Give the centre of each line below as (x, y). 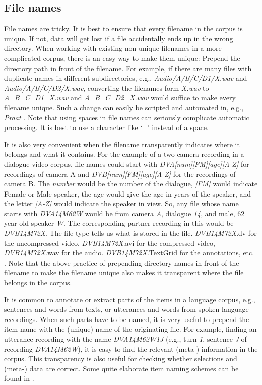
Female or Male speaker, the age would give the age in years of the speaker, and (128, 193)
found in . (19, 378)
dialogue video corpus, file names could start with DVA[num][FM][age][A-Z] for (127, 164)
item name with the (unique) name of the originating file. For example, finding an (130, 329)
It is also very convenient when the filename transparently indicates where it (122, 144)
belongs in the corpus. (38, 282)
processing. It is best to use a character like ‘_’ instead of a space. (106, 127)
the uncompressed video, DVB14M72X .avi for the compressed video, (110, 243)
